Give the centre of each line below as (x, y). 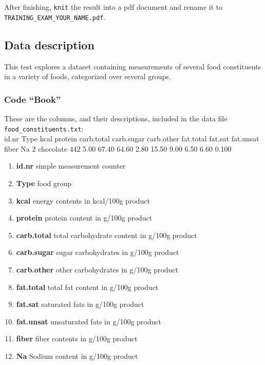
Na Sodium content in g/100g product (77, 355)
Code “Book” (33, 99)
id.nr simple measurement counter (71, 166)
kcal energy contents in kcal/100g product (83, 200)
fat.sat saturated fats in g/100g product (80, 304)
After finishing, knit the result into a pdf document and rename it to (113, 7)
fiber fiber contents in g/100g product (77, 339)
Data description (49, 44)
